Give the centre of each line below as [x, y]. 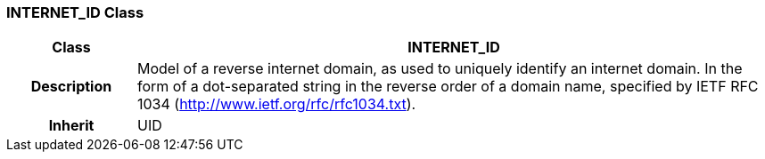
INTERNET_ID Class [75, 12]
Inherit [71, 126]
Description [71, 87]
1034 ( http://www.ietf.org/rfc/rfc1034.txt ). [276, 104]
